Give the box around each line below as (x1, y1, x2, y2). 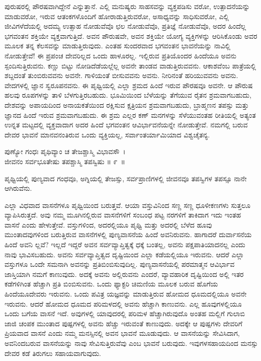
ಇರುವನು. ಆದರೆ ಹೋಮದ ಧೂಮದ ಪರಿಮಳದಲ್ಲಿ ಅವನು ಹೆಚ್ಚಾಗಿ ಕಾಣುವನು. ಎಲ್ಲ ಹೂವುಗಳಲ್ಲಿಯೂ (5, 298, 242, 309)
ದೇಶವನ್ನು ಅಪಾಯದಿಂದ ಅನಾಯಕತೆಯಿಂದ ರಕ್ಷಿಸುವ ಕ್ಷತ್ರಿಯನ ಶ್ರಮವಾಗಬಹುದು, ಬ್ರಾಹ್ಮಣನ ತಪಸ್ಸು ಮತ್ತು (5, 99, 249, 110)
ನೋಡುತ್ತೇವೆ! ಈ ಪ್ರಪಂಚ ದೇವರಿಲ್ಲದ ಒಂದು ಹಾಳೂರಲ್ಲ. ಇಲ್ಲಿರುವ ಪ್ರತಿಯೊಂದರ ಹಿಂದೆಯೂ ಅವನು (5, 50, 237, 60)
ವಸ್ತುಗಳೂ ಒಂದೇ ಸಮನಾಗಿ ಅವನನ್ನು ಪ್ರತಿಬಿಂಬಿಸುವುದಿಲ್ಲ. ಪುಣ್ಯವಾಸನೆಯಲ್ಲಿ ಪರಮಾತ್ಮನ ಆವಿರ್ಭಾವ (5, 259, 235, 269)
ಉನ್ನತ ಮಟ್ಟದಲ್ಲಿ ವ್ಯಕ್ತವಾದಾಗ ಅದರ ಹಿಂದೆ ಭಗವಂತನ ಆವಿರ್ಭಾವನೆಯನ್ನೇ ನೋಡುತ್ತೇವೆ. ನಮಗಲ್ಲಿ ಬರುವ (5, 119, 248, 130)
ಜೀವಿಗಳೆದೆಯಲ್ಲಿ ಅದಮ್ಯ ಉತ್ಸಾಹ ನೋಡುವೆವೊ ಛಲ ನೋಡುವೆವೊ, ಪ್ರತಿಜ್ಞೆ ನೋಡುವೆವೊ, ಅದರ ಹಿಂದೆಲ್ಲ (5, 21, 246, 31)
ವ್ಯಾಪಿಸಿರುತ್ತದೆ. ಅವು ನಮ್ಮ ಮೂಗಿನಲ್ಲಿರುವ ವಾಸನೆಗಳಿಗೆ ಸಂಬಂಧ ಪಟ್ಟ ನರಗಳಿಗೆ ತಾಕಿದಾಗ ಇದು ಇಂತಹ (5, 209, 241, 220)
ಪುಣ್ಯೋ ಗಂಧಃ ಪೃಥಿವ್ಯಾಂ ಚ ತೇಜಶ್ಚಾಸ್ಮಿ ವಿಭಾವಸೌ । (5, 146, 126, 157)
